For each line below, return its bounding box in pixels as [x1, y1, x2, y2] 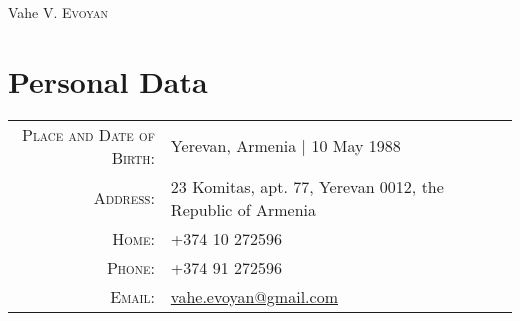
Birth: [111, 145, 155, 169]
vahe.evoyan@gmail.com [170, 284, 338, 308]
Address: [93, 186, 155, 210]
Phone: [106, 255, 155, 279]
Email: [110, 284, 155, 308]
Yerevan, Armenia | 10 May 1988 [170, 134, 401, 158]
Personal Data [8, 60, 208, 101]
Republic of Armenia [170, 197, 317, 221]
